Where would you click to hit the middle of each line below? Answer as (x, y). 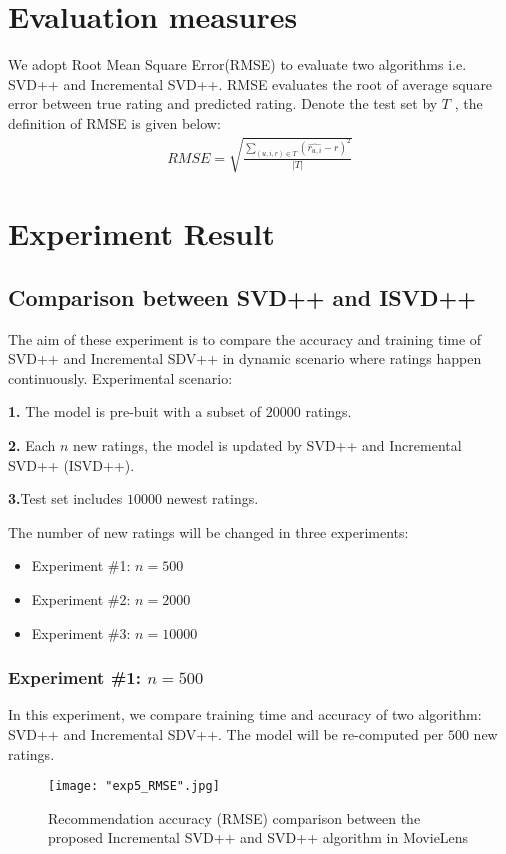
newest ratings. (212, 498)
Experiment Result (141, 233)
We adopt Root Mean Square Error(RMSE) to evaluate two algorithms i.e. (237, 64)
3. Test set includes (65, 498)
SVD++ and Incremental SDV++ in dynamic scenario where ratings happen (245, 358)
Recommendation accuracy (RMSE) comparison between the (234, 817)
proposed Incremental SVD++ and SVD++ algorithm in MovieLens (258, 837)
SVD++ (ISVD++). (71, 464)
